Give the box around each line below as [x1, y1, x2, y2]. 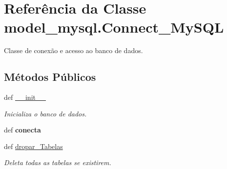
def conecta [4, 125, 41, 135]
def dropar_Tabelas [4, 141, 63, 151]
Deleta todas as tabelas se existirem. [4, 157, 111, 168]
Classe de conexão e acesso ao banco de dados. [4, 45, 143, 56]
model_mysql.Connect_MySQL [4, 17, 224, 37]
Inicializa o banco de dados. [4, 108, 87, 118]
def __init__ [4, 92, 46, 102]
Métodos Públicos [4, 69, 96, 84]
